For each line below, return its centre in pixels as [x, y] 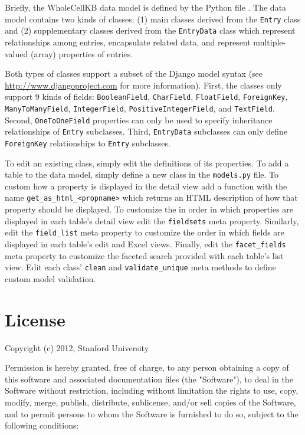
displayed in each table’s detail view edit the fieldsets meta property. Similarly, [152, 220]
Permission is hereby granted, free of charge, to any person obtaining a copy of [147, 367]
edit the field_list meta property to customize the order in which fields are [145, 232]
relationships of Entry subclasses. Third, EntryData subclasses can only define [146, 131]
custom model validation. [50, 278]
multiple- [270, 42]
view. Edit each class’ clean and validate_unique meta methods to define [140, 267]
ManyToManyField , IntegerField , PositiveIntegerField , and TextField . [140, 108]
